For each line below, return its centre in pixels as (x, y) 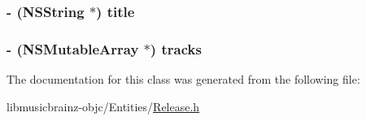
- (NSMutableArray (73, 48)
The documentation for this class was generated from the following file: (183, 79)
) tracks (176, 48)
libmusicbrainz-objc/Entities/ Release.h (103, 106)
